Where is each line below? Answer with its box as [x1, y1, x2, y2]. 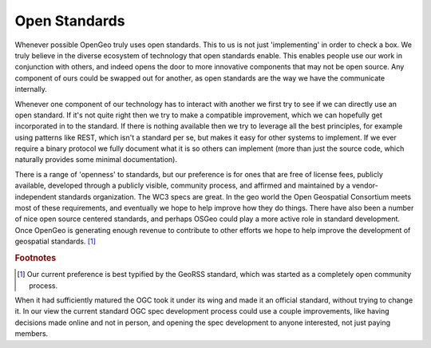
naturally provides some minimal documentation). [14, 155, 177, 164]
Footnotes [14, 252, 57, 263]
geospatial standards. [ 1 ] [14, 236, 96, 247]
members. [14, 329, 49, 338]
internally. [14, 85, 48, 94]
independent [14, 192, 57, 201]
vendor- [351, 180, 378, 191]
